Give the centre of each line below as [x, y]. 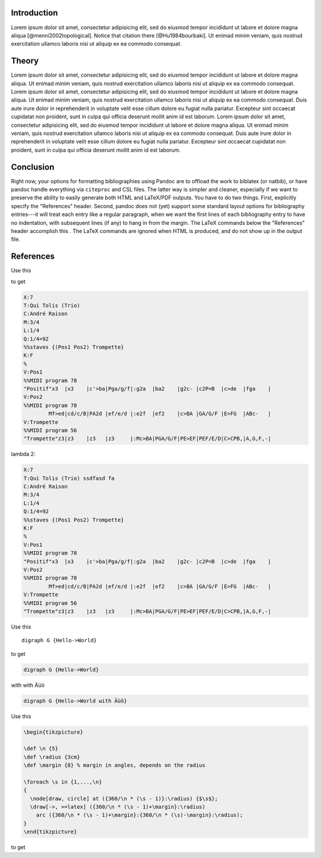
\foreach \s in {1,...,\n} [63, 782]
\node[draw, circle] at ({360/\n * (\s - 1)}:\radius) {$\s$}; [124, 799]
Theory [25, 61]
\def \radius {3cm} [52, 757]
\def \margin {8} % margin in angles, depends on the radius [114, 765]
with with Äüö [28, 685]
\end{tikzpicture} [50, 832]
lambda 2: [23, 454]
